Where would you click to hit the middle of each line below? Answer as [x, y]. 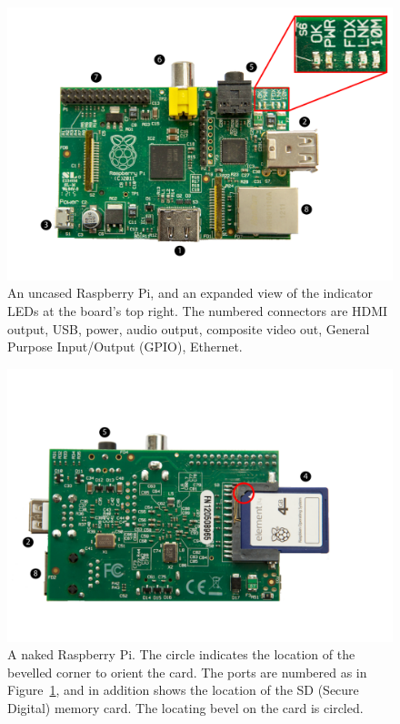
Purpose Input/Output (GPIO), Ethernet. [125, 347]
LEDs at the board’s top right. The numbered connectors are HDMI [198, 310]
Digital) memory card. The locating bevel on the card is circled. [185, 707]
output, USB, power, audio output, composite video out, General [189, 328]
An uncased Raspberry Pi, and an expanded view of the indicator [190, 293]
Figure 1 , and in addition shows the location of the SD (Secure [183, 690]
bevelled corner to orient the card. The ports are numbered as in [187, 672]
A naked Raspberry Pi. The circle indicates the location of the [181, 654]
